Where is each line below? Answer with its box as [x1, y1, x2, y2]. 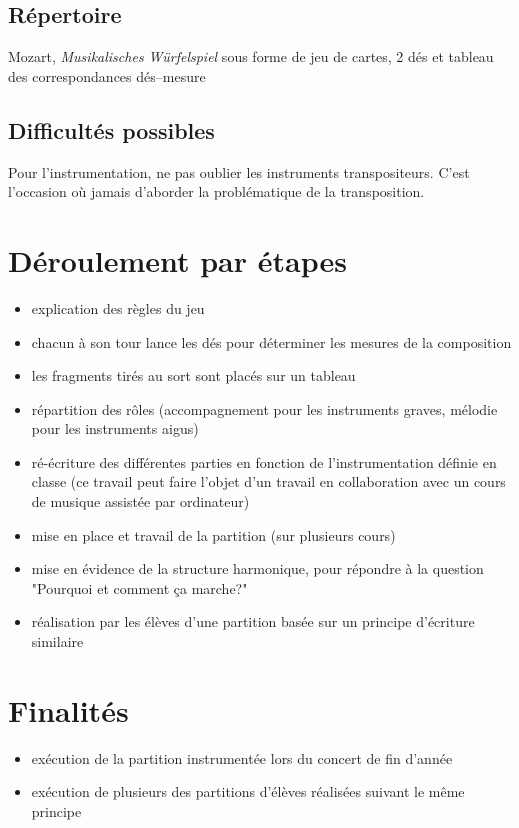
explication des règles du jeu [31, 297, 205, 318]
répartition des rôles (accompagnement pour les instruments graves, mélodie [31, 398, 498, 419]
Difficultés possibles [8, 114, 215, 145]
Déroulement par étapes [8, 239, 347, 280]
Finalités [8, 689, 129, 730]
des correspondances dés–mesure [8, 65, 206, 86]
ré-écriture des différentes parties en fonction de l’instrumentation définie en [31, 451, 497, 472]
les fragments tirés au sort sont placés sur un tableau [31, 365, 356, 386]
